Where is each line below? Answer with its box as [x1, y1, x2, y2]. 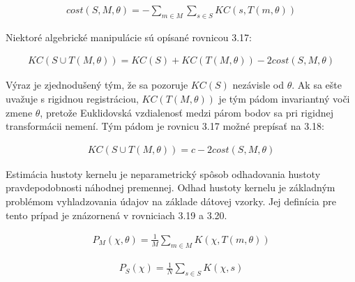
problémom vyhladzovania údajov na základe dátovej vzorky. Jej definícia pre [6, 194, 337, 209]
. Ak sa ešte [292, 77, 342, 92]
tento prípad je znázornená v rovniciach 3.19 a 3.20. [6, 207, 227, 222]
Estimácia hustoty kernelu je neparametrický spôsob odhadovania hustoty [6, 166, 321, 181]
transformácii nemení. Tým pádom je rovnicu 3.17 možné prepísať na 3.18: [6, 119, 324, 133]
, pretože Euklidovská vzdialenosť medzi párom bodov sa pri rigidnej [40, 105, 333, 119]
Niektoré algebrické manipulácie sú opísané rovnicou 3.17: [6, 29, 252, 44]
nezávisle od [232, 77, 285, 92]
